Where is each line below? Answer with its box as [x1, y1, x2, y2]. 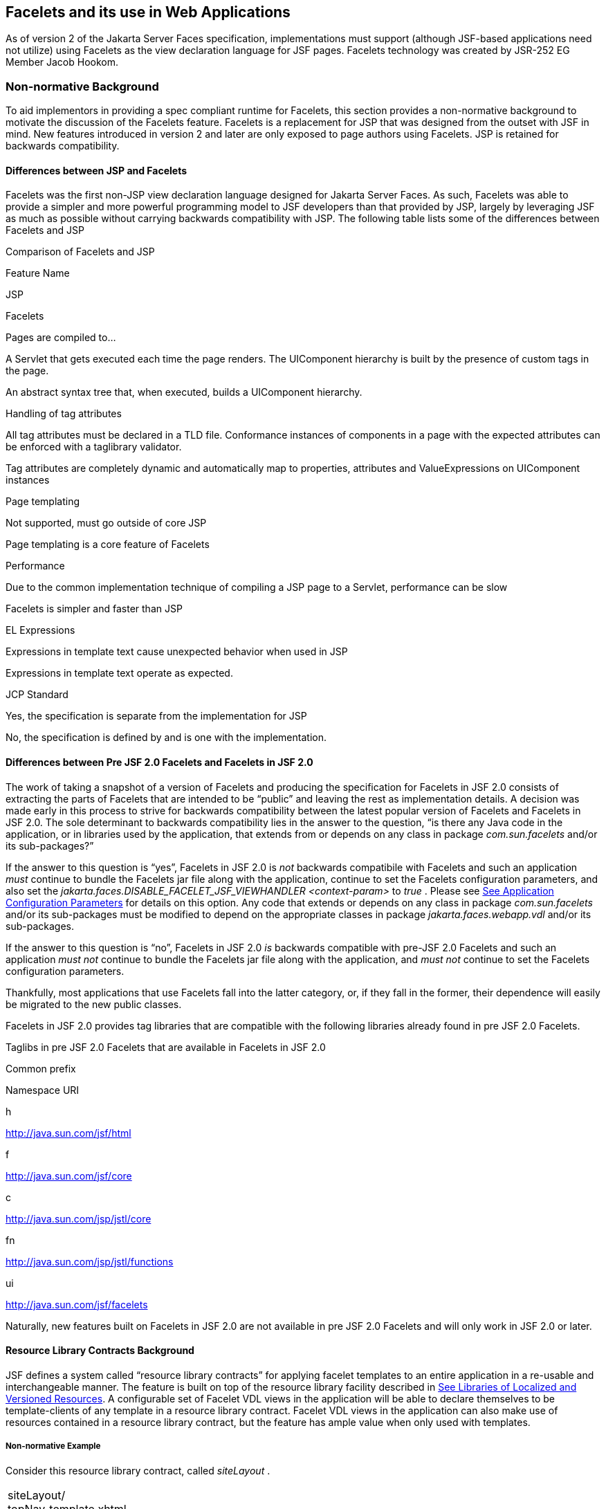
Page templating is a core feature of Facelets [6, 538, 210, 551]
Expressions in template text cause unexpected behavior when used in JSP [6, 646, 348, 658]
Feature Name [6, 267, 70, 280]
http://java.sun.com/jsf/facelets [6, 1298, 148, 1310]
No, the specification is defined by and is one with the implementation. [6, 731, 327, 744]
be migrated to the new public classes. [6, 998, 182, 1010]
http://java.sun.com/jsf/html [6, 1126, 131, 1139]
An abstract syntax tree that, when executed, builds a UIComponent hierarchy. [6, 386, 362, 399]
